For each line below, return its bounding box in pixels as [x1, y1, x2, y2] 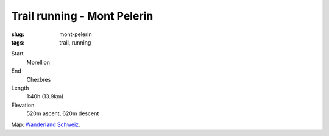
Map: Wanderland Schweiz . [11, 121, 80, 128]
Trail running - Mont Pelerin [11, 9, 154, 23]
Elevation [11, 101, 35, 109]
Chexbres [26, 76, 51, 83]
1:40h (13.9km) [26, 93, 64, 100]
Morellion [26, 59, 51, 66]
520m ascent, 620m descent [26, 110, 99, 117]
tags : [11, 38, 25, 46]
